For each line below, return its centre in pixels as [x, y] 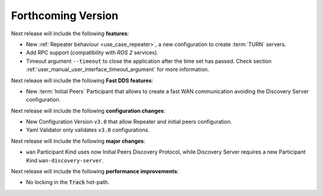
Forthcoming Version [65, 16]
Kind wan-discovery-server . [65, 160]
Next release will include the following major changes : [78, 141]
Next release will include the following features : [70, 33]
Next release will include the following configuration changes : [88, 111]
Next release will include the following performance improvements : [95, 171]
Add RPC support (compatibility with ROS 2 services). [92, 53]
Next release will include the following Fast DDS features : [82, 80]
